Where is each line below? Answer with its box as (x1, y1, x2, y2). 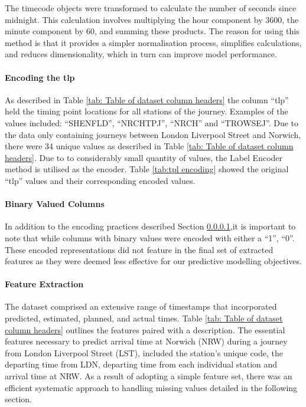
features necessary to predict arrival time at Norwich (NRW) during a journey (5, 335, 288, 347)
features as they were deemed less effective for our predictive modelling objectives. (5, 255, 302, 267)
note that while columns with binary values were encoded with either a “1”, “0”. (5, 231, 295, 244)
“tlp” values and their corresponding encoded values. (5, 174, 196, 186)
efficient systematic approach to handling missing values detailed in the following (5, 381, 298, 393)
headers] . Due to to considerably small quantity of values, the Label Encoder (5, 151, 283, 163)
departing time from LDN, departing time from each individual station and (5, 358, 278, 370)
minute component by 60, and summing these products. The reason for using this (5, 25, 300, 37)
